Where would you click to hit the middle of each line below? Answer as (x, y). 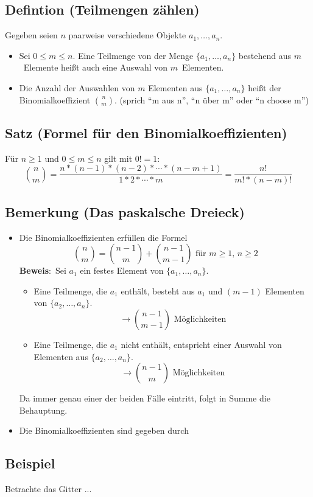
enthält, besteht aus (158, 290)
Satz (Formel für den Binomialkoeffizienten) (146, 132)
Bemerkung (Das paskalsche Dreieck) (125, 211)
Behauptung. (43, 410)
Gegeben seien (31, 35)
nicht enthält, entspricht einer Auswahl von (201, 345)
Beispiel (30, 463)
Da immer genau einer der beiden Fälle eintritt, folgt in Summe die (145, 398)
